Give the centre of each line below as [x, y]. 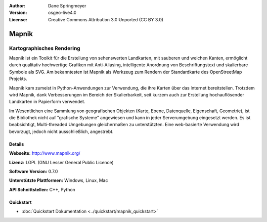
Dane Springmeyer [67, 6]
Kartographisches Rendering [45, 48]
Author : [17, 6]
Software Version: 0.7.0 [34, 172]
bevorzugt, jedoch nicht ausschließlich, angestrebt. [61, 132]
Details [17, 144]
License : [18, 19]
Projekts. [18, 79]
